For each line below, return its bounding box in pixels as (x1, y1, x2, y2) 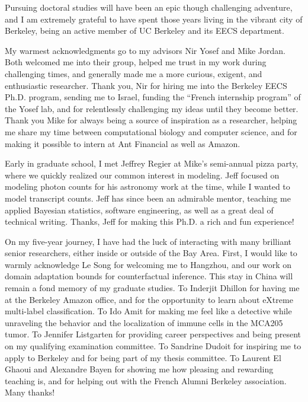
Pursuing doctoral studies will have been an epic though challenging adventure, (5, 1, 293, 13)
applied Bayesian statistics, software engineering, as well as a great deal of (5, 203, 274, 216)
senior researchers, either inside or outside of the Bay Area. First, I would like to (5, 247, 297, 259)
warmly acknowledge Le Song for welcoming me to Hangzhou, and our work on (5, 258, 292, 270)
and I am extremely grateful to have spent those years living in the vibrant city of (5, 12, 303, 25)
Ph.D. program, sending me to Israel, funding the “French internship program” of (5, 91, 301, 103)
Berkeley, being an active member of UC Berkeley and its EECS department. (5, 24, 284, 37)
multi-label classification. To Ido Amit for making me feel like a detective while (5, 305, 292, 317)
